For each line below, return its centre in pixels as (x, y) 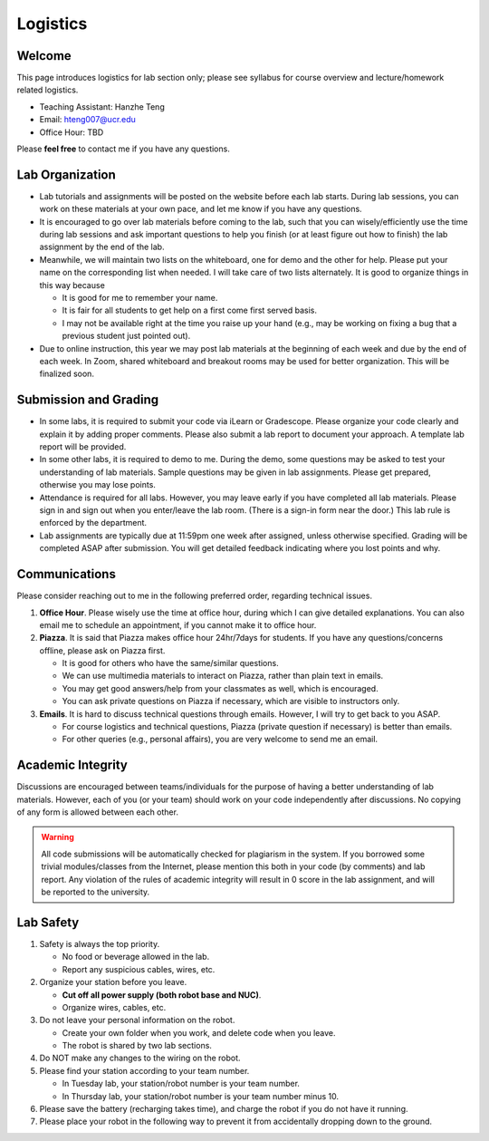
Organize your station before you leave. (113, 982)
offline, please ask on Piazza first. (102, 650)
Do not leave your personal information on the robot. (137, 1020)
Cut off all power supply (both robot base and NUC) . (162, 995)
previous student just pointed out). (126, 336)
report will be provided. (83, 447)
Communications (67, 574)
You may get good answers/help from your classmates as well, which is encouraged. (221, 688)
